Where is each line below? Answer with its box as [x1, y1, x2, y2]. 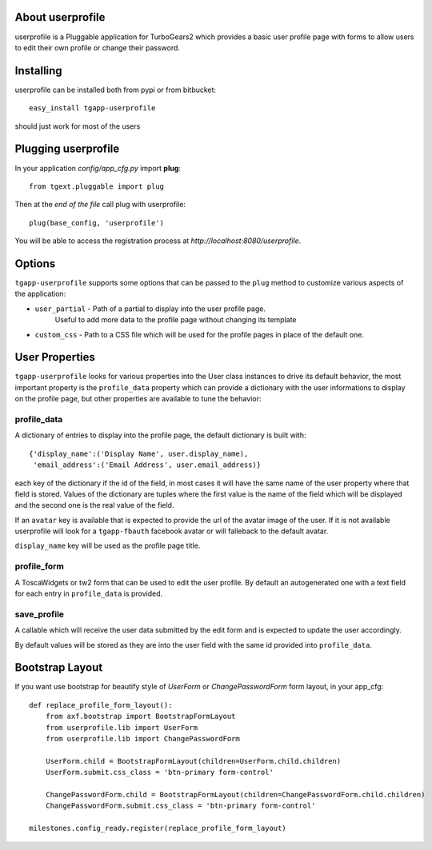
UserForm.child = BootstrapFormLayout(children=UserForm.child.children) [45, 756, 342, 765]
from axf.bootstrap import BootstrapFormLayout [45, 712, 236, 721]
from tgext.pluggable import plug [29, 182, 164, 191]
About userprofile [14, 10, 106, 24]
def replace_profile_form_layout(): [29, 700, 173, 709]
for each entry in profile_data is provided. [14, 589, 163, 599]
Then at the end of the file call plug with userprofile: [14, 200, 186, 210]
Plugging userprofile [14, 142, 120, 156]
